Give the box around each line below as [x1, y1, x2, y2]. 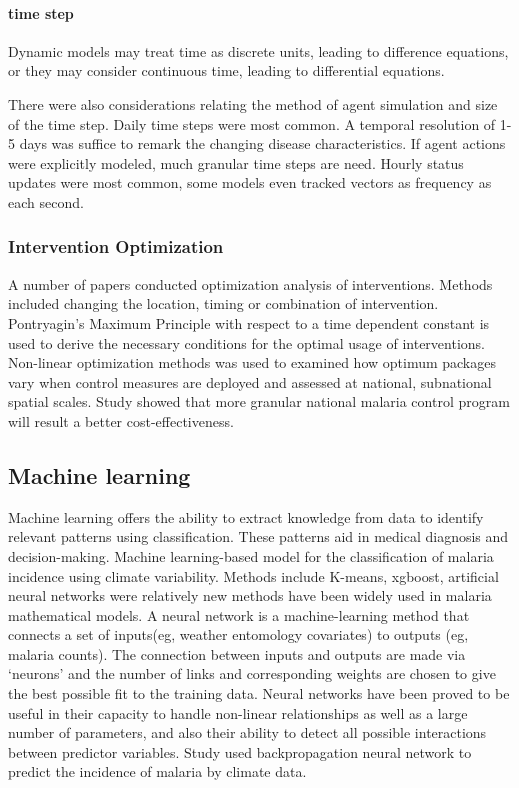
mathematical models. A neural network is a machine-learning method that [8, 604, 470, 625]
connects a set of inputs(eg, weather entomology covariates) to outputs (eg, [8, 624, 469, 645]
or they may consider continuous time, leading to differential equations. [8, 60, 445, 81]
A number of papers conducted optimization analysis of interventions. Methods [8, 273, 493, 294]
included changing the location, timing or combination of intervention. [8, 293, 439, 314]
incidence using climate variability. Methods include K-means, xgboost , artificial [8, 565, 499, 586]
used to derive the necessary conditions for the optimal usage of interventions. [8, 332, 485, 353]
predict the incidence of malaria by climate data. [8, 761, 307, 782]
